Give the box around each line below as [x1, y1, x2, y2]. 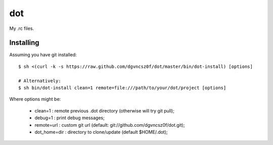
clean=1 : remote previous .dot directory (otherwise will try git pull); [34, 107, 174, 114]
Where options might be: [9, 96, 61, 102]
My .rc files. [9, 25, 34, 31]
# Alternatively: [18, 78, 61, 84]
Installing [9, 39, 40, 47]
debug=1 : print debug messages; [34, 115, 105, 121]
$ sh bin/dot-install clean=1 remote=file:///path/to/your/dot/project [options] [18, 85, 226, 91]
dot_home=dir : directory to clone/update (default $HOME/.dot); [34, 129, 168, 135]
